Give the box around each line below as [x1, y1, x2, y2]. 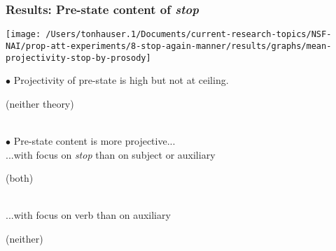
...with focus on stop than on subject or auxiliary [6, 147, 216, 162]
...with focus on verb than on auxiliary [6, 208, 171, 222]
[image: [6, 29, 41, 40]
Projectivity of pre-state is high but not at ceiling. [13, 73, 229, 87]
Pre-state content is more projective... [13, 133, 176, 148]
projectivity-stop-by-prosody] [6, 52, 151, 63]
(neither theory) [6, 96, 74, 110]
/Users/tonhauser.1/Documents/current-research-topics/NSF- [45, 29, 332, 40]
